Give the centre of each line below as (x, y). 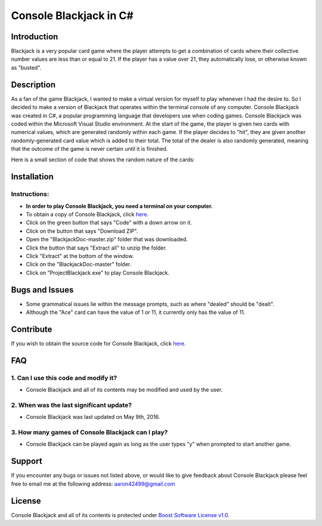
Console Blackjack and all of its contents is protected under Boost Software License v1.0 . (120, 515)
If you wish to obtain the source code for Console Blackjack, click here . (98, 343)
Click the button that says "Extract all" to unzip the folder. (96, 248)
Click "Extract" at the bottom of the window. (80, 256)
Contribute (32, 329)
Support (27, 461)
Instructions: (30, 194)
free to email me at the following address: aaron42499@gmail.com (93, 484)
